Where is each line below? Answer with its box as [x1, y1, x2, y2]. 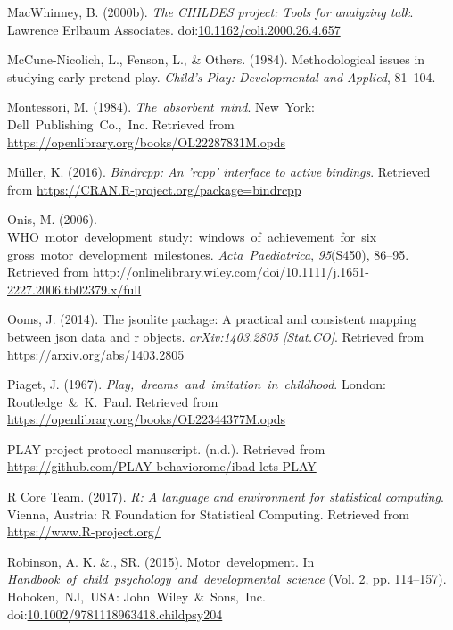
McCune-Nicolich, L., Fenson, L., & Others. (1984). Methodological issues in [7, 50, 425, 69]
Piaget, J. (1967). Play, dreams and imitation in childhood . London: [7, 375, 386, 394]
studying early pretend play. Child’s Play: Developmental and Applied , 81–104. [7, 67, 436, 86]
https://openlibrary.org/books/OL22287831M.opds [7, 132, 286, 151]
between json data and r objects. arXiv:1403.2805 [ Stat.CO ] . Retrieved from [7, 327, 424, 345]
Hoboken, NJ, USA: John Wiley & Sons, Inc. [7, 587, 266, 606]
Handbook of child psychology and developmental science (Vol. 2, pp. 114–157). [7, 569, 447, 588]
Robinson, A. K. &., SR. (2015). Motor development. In [7, 551, 315, 570]
